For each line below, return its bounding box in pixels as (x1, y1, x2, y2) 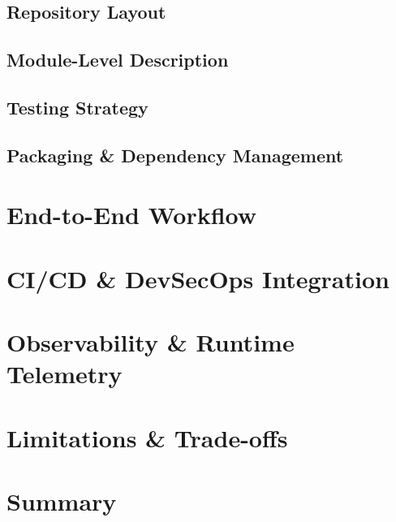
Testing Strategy (6, 94, 148, 119)
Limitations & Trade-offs (6, 421, 288, 454)
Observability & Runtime (6, 326, 295, 359)
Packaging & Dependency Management (6, 142, 344, 167)
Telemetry (6, 357, 123, 390)
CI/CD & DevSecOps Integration (6, 261, 390, 295)
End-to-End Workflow (6, 198, 257, 231)
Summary (6, 485, 117, 517)
